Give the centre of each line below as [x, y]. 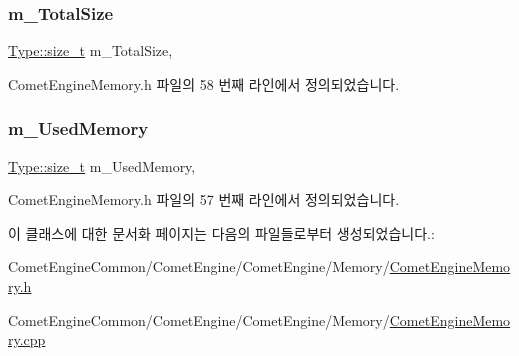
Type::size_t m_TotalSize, [90, 50]
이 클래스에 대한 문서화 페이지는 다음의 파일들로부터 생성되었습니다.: [221, 232]
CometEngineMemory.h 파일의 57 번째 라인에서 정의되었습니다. [204, 199]
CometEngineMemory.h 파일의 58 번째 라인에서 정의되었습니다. [204, 83]
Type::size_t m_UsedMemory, [102, 165]
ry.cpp [27, 339]
